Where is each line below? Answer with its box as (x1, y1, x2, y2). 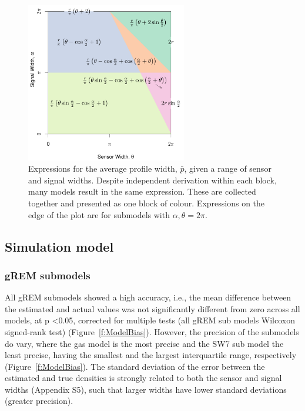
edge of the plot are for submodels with (28, 208, 170, 220)
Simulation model (5, 237, 114, 255)
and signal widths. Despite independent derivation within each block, (28, 173, 277, 186)
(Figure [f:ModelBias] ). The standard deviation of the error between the (5, 360, 265, 372)
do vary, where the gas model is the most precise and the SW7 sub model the (5, 337, 284, 349)
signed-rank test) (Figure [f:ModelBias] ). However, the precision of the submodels (5, 325, 299, 338)
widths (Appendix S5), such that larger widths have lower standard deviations (5, 383, 287, 395)
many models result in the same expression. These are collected (28, 185, 256, 198)
